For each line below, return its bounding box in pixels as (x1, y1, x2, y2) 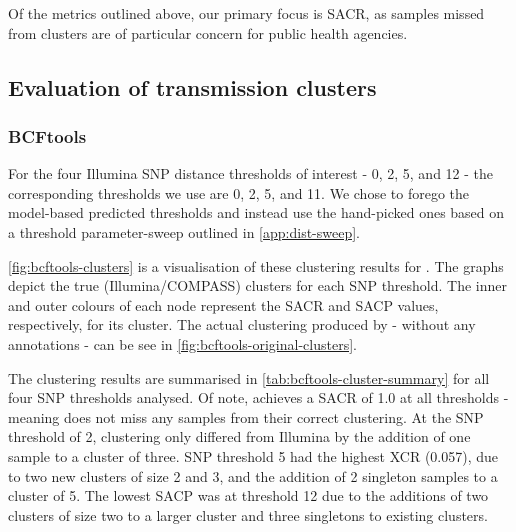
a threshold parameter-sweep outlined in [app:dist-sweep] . (8, 221, 361, 242)
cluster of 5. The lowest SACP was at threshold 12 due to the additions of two (8, 485, 489, 506)
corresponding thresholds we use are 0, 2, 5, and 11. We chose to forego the (8, 182, 469, 203)
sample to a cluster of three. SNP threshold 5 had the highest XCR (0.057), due (8, 445, 499, 466)
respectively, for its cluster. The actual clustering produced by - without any (8, 314, 476, 335)
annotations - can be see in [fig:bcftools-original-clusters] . (8, 333, 357, 354)
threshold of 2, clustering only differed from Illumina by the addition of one (8, 426, 471, 447)
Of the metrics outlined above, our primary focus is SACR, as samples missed (8, 3, 485, 23)
